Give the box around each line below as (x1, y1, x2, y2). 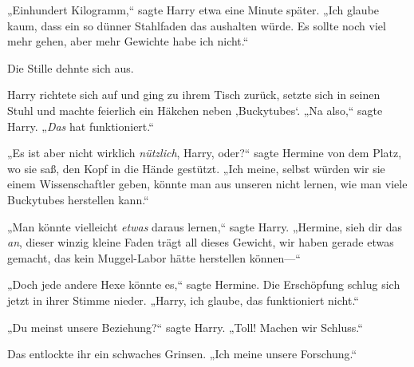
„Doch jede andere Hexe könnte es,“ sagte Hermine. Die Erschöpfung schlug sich (7, 276, 400, 293)
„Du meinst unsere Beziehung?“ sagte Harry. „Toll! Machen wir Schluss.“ (7, 318, 363, 335)
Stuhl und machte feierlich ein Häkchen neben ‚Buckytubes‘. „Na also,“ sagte (7, 101, 383, 118)
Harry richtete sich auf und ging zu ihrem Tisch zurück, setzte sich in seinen (7, 86, 380, 103)
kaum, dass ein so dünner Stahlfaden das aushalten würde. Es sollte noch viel (7, 17, 386, 34)
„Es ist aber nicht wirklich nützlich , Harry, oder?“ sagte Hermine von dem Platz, (7, 144, 402, 161)
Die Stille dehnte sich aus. (7, 59, 134, 76)
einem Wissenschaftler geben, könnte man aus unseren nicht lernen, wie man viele (7, 176, 408, 192)
